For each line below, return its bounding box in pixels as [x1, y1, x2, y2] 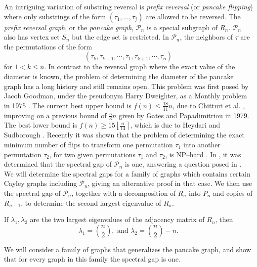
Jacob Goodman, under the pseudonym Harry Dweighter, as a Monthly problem [4, 90, 247, 101]
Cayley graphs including [4, 178, 77, 188]
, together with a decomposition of [71, 187, 176, 198]
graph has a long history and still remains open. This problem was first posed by [4, 81, 249, 91]
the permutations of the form [4, 41, 92, 51]
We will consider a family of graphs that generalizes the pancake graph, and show [4, 244, 251, 254]
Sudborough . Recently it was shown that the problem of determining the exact [4, 130, 245, 140]
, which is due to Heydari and [130, 120, 220, 130]
